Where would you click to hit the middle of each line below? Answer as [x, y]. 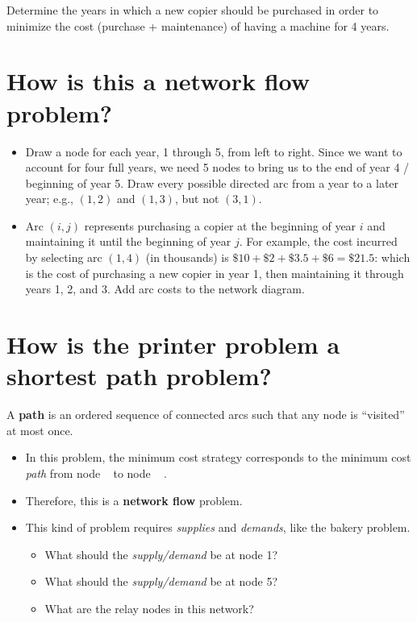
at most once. [40, 430]
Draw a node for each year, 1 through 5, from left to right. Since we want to [214, 151]
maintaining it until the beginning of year [128, 241]
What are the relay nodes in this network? [149, 608]
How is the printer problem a [173, 344]
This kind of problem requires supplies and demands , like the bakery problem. [218, 527]
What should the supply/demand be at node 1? [161, 554]
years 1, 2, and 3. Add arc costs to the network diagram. [165, 289]
